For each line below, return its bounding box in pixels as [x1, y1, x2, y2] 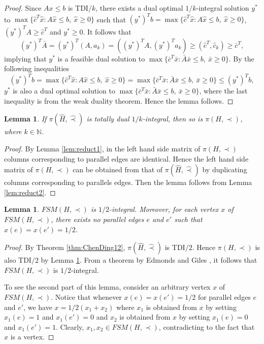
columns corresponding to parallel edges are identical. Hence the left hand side [4, 153, 249, 164]
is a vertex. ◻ [10, 331, 54, 342]
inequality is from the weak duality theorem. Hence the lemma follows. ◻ [4, 95, 234, 106]
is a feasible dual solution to [57, 53, 145, 64]
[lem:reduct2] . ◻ [4, 186, 56, 197]
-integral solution [196, 3, 249, 13]
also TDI [4, 255, 31, 265]
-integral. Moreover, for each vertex [109, 204, 219, 214]
